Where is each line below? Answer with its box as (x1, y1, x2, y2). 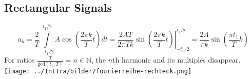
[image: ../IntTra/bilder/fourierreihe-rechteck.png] (4, 67, 192, 75)
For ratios (4, 54, 35, 65)
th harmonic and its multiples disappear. (112, 54, 241, 65)
